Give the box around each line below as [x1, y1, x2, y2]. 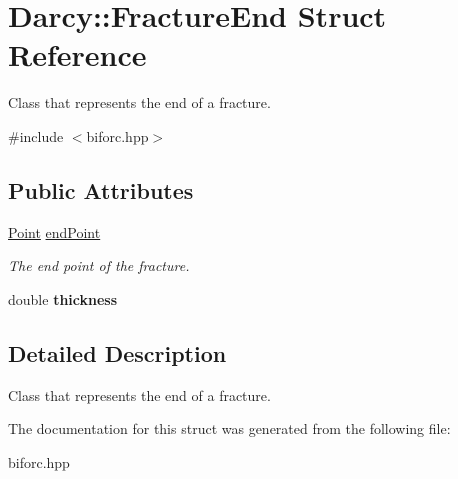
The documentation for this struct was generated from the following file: [8, 418, 451, 439]
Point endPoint [8, 221, 101, 242]
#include [8, 125, 64, 146]
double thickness [8, 288, 118, 309]
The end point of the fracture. [8, 255, 190, 276]
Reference [8, 34, 147, 75]
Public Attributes [8, 174, 194, 205]
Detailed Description [8, 337, 227, 368]
